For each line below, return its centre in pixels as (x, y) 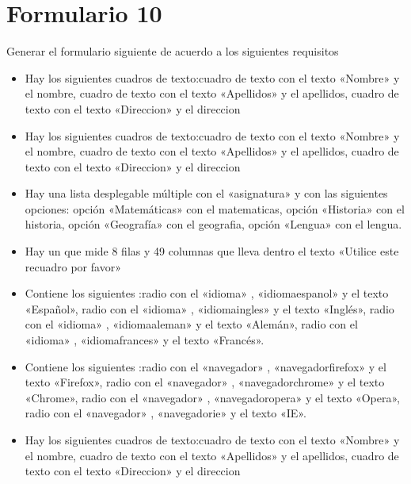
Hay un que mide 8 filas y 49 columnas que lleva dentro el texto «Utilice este (212, 251)
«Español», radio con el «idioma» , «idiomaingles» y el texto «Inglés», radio (209, 308)
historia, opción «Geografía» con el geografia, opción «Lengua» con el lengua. (213, 224)
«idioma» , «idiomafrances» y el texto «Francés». (145, 340)
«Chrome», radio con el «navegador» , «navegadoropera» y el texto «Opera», (212, 397)
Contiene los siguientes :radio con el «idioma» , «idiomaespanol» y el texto (207, 293)
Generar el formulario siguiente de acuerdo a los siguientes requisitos (173, 51)
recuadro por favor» (73, 266)
